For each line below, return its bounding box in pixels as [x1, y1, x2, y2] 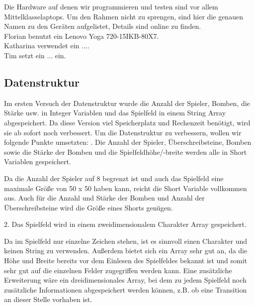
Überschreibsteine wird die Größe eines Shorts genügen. [4, 202, 173, 212]
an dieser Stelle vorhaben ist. [4, 294, 92, 305]
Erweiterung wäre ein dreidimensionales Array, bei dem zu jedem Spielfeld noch [4, 275, 247, 285]
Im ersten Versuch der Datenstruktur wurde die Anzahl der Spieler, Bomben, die [4, 98, 250, 108]
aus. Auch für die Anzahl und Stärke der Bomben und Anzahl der [4, 193, 205, 203]
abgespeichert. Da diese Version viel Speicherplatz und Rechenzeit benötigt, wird [4, 117, 251, 127]
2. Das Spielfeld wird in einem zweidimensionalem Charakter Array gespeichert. [4, 219, 247, 229]
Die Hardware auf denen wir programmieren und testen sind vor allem [4, 1, 218, 11]
